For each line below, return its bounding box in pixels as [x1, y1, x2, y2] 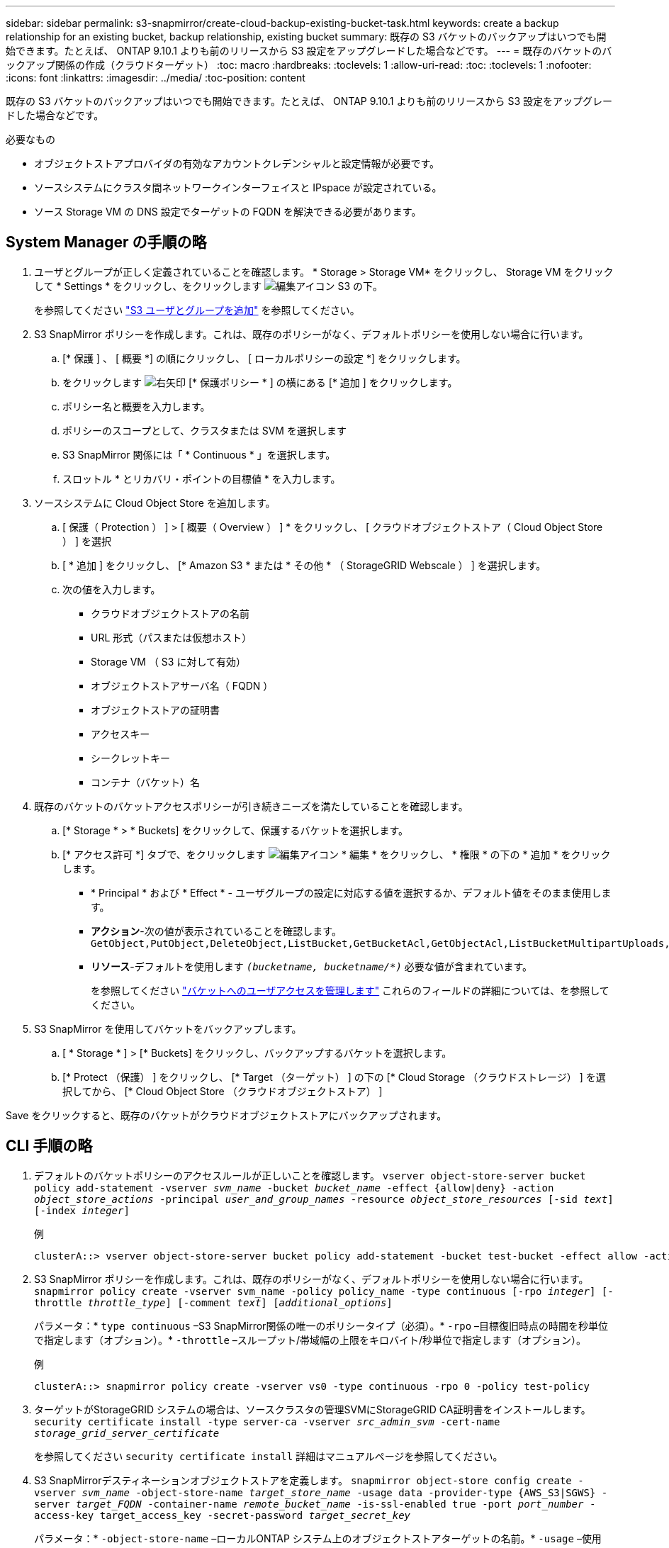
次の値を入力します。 [62, 583, 161, 595]
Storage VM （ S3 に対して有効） [91, 655, 246, 668]
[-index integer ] [34, 1204, 130, 1216]
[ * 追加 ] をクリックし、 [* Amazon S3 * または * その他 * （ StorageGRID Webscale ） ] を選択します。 [62, 559, 546, 571]
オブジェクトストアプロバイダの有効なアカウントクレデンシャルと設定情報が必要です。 [34, 157, 440, 169]
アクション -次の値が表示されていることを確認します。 [91, 924, 342, 937]
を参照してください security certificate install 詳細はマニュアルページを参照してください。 [34, 1449, 503, 1462]
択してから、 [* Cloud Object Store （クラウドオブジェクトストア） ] [62, 1084, 383, 1097]
